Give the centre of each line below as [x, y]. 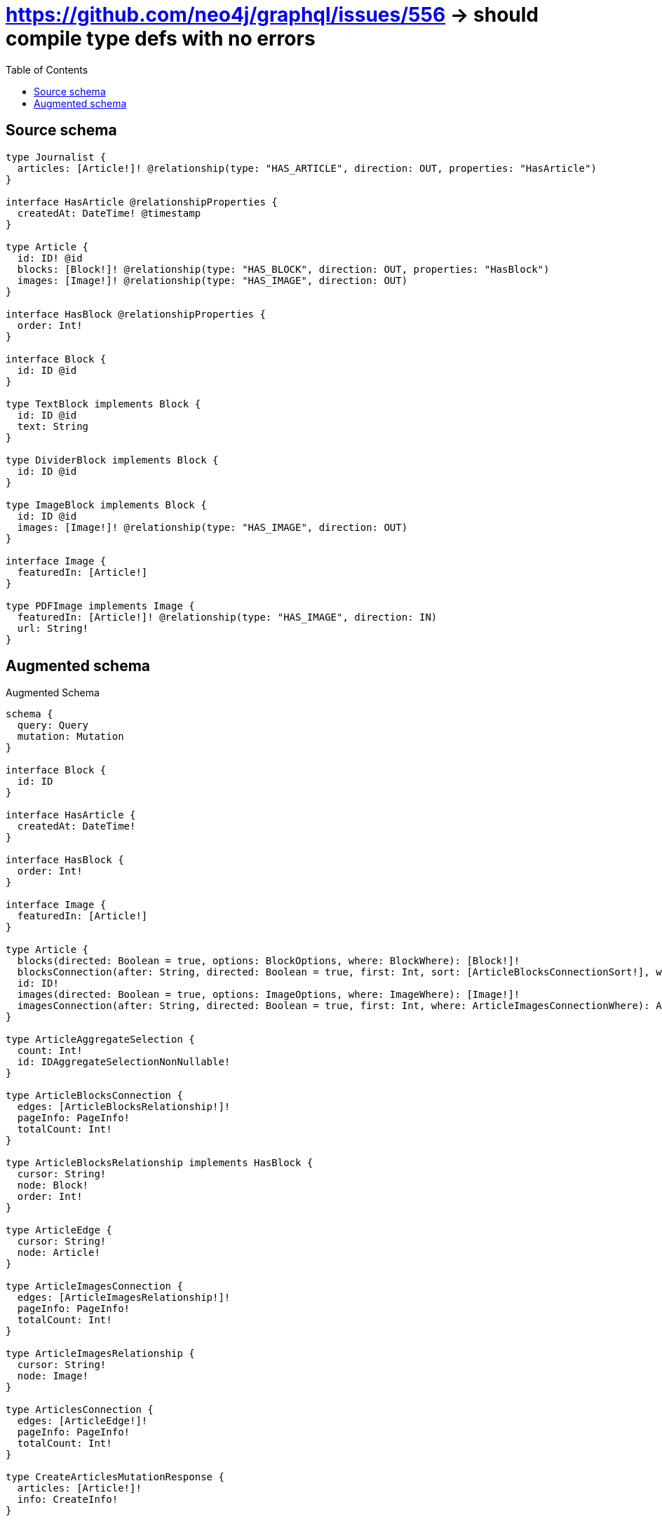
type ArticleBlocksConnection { [94, 1096]
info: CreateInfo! [68, 1500]
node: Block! [53, 1185]
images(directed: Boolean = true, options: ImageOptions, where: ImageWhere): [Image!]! [269, 995]
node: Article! [59, 1253]
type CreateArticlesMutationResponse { [115, 1477]
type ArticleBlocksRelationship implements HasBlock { [160, 1163]
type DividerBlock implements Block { [112, 460]
